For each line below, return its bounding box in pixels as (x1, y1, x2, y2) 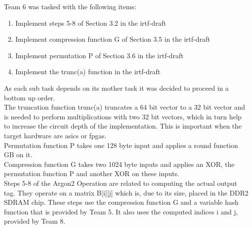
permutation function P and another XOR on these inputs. (4, 168, 180, 179)
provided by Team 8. (4, 216, 66, 226)
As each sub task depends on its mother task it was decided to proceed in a (4, 82, 229, 93)
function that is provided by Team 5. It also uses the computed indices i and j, (4, 206, 238, 216)
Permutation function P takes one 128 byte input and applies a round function (4, 140, 238, 150)
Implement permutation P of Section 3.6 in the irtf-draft (15, 50, 184, 60)
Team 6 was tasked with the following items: (4, 1, 136, 11)
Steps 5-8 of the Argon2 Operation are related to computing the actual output (4, 178, 237, 188)
